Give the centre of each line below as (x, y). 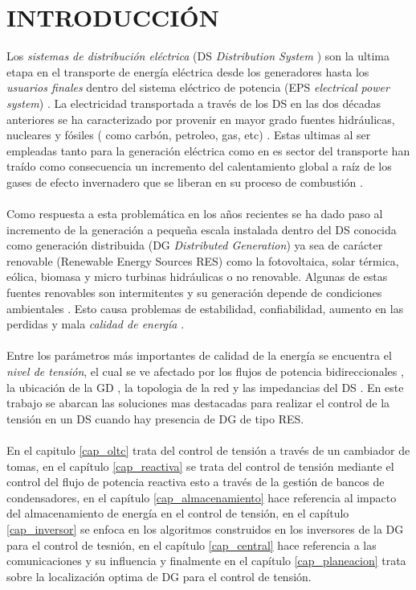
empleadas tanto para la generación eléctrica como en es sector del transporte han (208, 150)
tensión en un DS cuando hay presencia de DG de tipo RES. (155, 418)
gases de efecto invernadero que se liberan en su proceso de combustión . (185, 182)
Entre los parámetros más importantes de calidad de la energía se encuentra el (199, 355)
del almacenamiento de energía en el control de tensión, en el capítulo (178, 513)
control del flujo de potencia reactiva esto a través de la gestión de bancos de (196, 482)
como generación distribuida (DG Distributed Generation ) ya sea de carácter (195, 245)
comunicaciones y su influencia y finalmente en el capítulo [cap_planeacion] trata (206, 561)
